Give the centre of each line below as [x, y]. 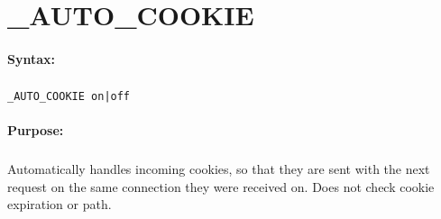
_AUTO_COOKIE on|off [69, 96]
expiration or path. [60, 204]
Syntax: [31, 58]
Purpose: [36, 130]
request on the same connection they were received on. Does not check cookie [221, 186]
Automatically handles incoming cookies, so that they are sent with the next [219, 169]
